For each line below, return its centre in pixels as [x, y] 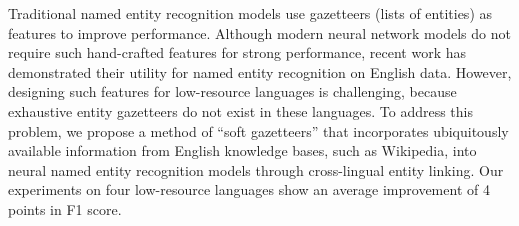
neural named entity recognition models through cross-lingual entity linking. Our [256, 169]
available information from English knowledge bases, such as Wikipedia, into [242, 150]
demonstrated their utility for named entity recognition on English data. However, [260, 71]
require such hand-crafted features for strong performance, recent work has [237, 52]
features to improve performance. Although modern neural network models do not [259, 32]
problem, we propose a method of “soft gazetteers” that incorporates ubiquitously [258, 130]
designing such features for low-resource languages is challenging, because [232, 91]
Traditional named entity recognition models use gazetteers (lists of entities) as [250, 13]
